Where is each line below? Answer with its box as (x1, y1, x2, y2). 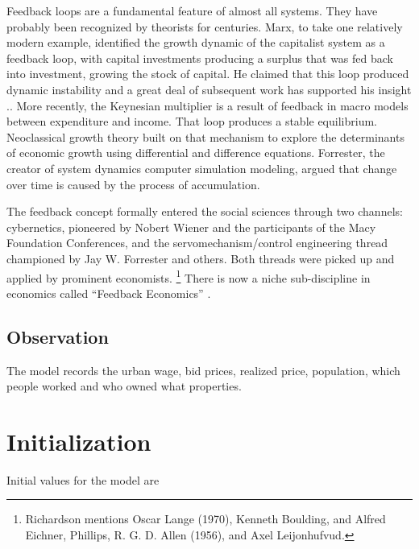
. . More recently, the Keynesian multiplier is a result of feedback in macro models (6, 97, 409, 114)
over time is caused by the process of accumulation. (6, 175, 260, 192)
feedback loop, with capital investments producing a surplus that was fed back (6, 49, 393, 66)
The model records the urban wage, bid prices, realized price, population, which (6, 361, 400, 378)
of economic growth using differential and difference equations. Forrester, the (6, 144, 385, 161)
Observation (6, 324, 109, 349)
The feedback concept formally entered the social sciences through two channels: (6, 203, 403, 220)
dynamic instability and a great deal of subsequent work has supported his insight (6, 80, 412, 97)
